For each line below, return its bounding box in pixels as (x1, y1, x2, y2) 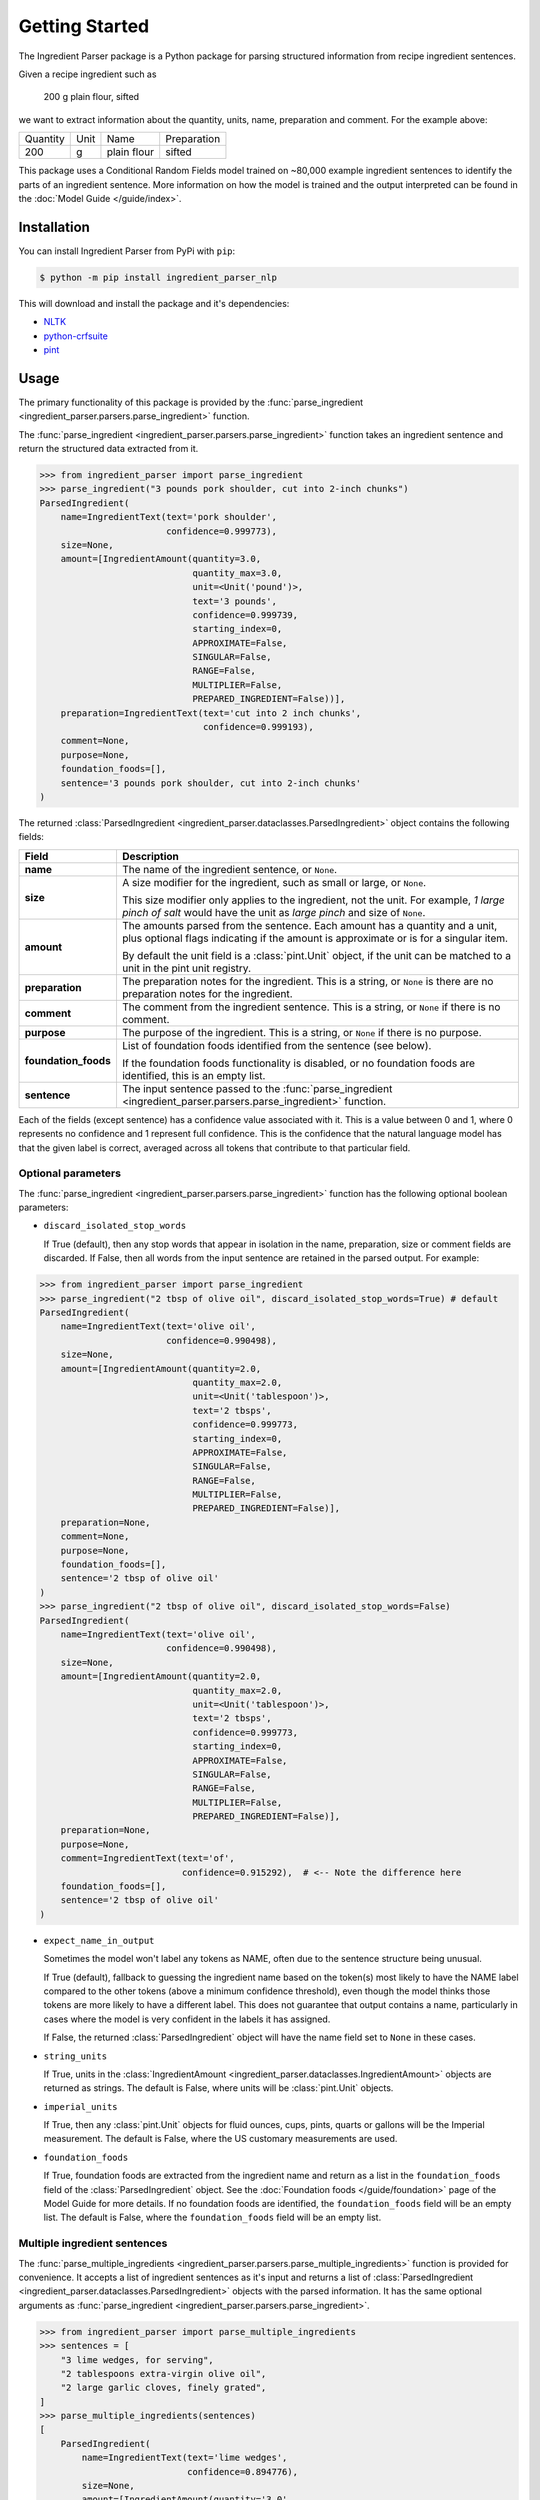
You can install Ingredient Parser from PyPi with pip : (18, 245, 236, 257)
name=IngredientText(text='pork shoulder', (60, 511, 277, 523)
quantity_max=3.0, (192, 567, 283, 579)
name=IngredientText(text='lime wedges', (81, 2452, 288, 2464)
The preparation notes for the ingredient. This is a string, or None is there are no (121, 974, 494, 988)
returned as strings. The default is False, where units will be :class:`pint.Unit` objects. (43, 2082, 394, 2094)
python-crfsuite (43, 330, 109, 342)
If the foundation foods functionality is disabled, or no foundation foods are (121, 1056, 475, 1070)
